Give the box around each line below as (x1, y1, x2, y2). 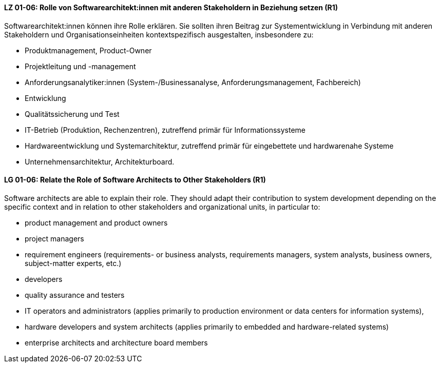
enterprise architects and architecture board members (25, 338, 208, 347)
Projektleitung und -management (25, 62, 136, 71)
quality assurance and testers (25, 290, 125, 299)
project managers (25, 234, 84, 243)
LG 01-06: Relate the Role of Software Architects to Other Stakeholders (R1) (4, 175, 266, 185)
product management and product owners (25, 218, 168, 227)
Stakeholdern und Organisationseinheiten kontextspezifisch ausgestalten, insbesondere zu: (4, 30, 314, 39)
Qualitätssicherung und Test (25, 109, 120, 118)
